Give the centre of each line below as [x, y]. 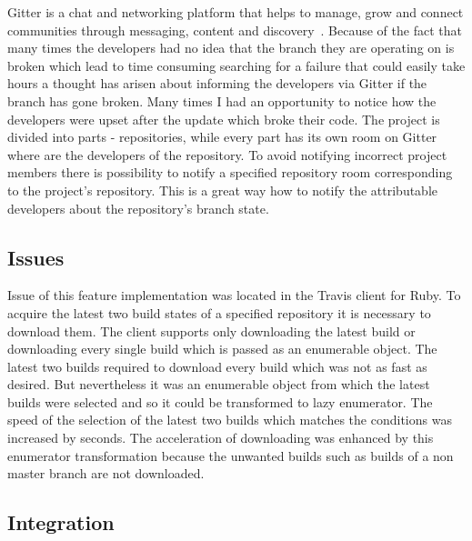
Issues [36, 257]
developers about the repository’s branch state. [138, 208]
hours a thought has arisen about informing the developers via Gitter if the [217, 83]
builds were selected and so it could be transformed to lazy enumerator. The [220, 401]
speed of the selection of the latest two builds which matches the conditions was [230, 420]
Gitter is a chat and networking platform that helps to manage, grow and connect [236, 12]
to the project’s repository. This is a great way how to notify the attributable [223, 190]
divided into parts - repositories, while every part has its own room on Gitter [222, 137]
